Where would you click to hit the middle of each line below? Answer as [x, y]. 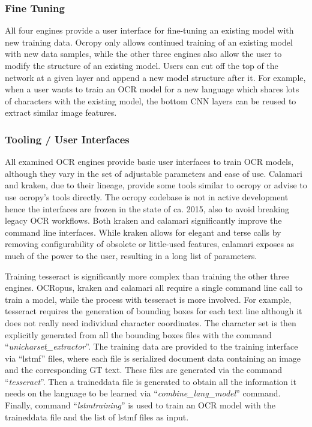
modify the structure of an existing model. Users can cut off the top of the [142, 65]
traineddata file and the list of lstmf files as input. [97, 417]
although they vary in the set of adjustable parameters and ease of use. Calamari [154, 173]
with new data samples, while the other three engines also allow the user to [143, 54]
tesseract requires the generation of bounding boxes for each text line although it [154, 311]
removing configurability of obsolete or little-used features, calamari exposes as [150, 244]
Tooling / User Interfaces [67, 139]
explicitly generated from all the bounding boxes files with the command [138, 334]
